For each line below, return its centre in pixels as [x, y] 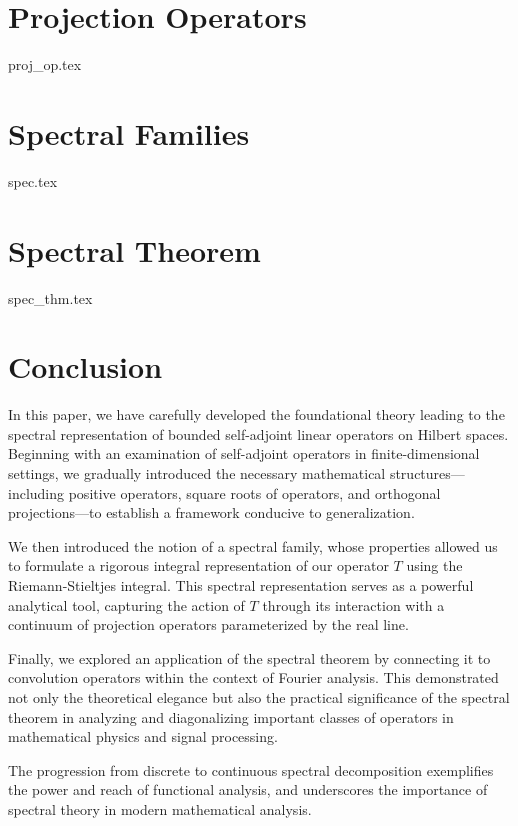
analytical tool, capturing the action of [126, 604]
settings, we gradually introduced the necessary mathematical [197, 473]
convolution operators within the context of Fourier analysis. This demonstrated [253, 677]
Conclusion [85, 366]
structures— [427, 473]
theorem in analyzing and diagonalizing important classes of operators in [231, 716]
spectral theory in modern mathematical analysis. [160, 808]
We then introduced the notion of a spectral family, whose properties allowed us [253, 545]
